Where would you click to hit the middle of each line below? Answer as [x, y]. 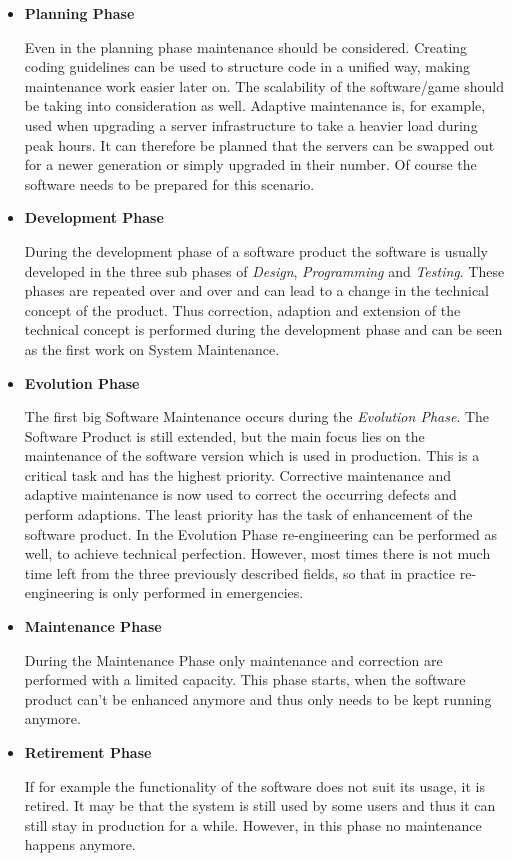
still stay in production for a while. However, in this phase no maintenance [253, 824]
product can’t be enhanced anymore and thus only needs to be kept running [258, 698]
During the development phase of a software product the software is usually [256, 250]
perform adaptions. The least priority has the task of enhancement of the [248, 514]
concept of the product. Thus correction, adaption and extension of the [242, 309]
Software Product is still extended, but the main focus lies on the [224, 435]
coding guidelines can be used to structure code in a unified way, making [247, 66]
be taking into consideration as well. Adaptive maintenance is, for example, [255, 105]
